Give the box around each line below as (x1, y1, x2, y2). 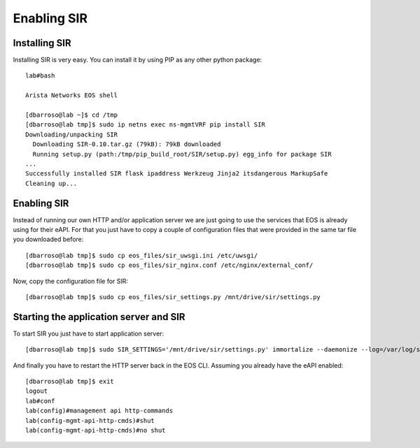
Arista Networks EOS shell (25, 92, 118, 99)
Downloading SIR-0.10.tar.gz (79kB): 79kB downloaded (32, 140, 221, 148)
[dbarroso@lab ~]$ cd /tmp (25, 111, 118, 119)
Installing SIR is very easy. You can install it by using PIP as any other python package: (13, 56, 262, 64)
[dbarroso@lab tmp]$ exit (25, 377, 115, 386)
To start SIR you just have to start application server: (13, 329, 164, 338)
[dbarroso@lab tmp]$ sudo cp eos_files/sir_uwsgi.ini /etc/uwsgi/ (25, 252, 258, 259)
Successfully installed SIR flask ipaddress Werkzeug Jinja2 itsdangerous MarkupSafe (25, 170, 328, 178)
